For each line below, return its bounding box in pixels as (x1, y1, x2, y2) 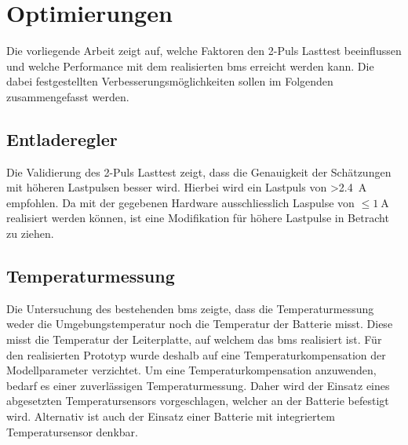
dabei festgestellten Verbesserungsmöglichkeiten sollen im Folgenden (6, 73, 333, 89)
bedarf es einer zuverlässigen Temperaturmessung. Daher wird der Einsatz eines (6, 377, 390, 393)
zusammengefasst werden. (6, 88, 129, 104)
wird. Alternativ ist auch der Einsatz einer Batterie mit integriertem (6, 408, 335, 425)
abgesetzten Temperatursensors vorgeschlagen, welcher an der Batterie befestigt (6, 392, 389, 409)
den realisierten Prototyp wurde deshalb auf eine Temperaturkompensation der (6, 346, 386, 363)
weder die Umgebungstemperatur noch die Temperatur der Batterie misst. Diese (6, 316, 393, 332)
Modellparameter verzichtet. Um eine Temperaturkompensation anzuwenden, (6, 362, 377, 378)
